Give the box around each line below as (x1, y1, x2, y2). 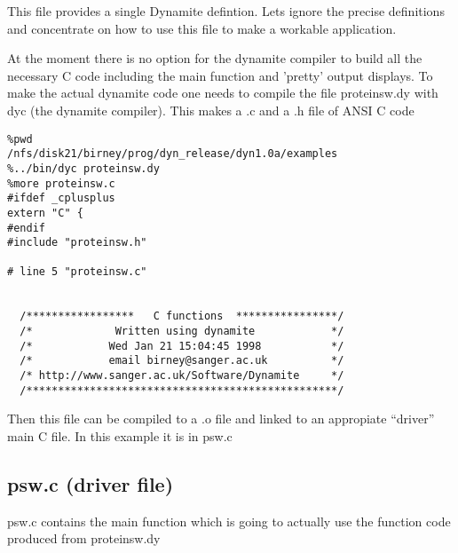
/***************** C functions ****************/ (20, 310, 344, 323)
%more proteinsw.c (7, 177, 115, 190)
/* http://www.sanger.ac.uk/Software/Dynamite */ (20, 369, 344, 383)
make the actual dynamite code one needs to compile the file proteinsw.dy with (7, 83, 438, 102)
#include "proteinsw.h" (7, 236, 147, 249)
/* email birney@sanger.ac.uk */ (20, 354, 344, 367)
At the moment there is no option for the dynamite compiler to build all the (7, 49, 422, 67)
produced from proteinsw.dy (7, 529, 161, 548)
